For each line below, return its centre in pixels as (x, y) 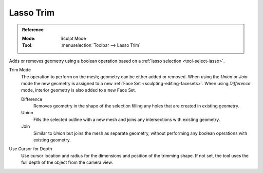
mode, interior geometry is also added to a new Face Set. (79, 90)
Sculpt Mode (73, 38)
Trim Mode (20, 70)
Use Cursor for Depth (30, 149)
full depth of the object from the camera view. (67, 162)
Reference (33, 30)
